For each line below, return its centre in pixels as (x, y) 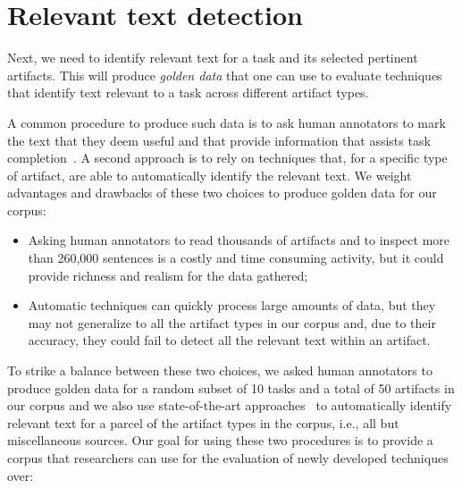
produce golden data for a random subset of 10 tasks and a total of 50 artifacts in (231, 387)
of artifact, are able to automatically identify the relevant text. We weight (210, 175)
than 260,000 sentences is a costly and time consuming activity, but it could (236, 258)
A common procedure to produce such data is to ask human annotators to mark (227, 122)
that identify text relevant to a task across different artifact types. (188, 93)
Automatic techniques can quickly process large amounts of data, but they (232, 305)
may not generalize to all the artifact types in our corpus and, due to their (232, 322)
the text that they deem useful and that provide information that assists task (219, 140)
